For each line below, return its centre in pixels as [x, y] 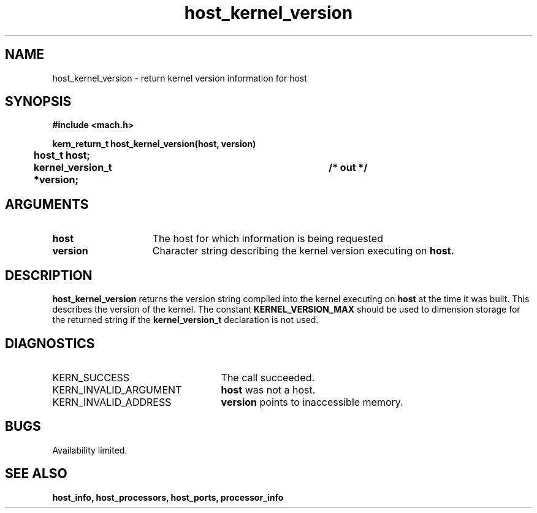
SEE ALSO [36, 474]
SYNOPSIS [38, 102]
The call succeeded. [268, 377]
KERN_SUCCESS [91, 377]
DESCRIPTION [49, 275]
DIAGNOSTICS [50, 343]
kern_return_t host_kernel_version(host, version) [154, 144]
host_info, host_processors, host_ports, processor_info [168, 497]
